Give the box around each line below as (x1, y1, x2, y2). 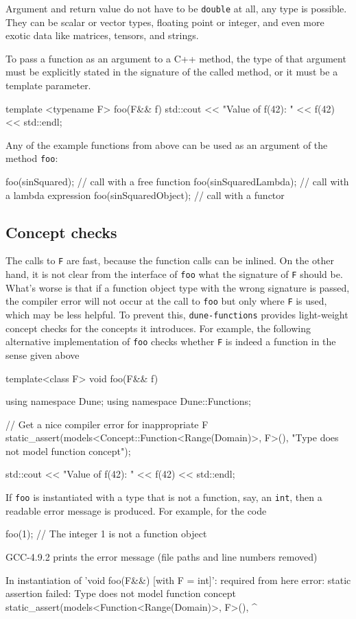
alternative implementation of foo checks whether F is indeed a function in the (5, 334, 336, 349)
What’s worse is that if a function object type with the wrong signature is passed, (5, 280, 350, 294)
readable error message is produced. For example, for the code (5, 503, 267, 517)
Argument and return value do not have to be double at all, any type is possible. (5, 1, 347, 15)
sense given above (5, 347, 80, 362)
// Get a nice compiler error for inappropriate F (5, 417, 209, 431)
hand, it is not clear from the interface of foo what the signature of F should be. (5, 267, 343, 281)
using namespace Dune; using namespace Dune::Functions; (5, 394, 251, 408)
